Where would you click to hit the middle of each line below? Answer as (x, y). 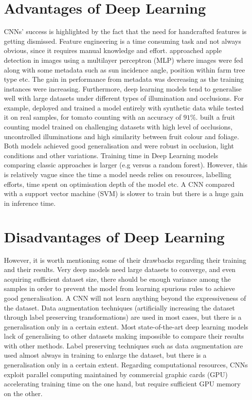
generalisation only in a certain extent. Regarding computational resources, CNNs (126, 365)
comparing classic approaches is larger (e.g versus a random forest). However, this (126, 165)
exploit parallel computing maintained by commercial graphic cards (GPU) (116, 374)
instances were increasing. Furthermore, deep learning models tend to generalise (123, 88)
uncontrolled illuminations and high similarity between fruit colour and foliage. (122, 136)
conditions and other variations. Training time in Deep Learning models (111, 155)
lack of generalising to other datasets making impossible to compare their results (124, 336)
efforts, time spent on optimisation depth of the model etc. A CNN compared (119, 184)
